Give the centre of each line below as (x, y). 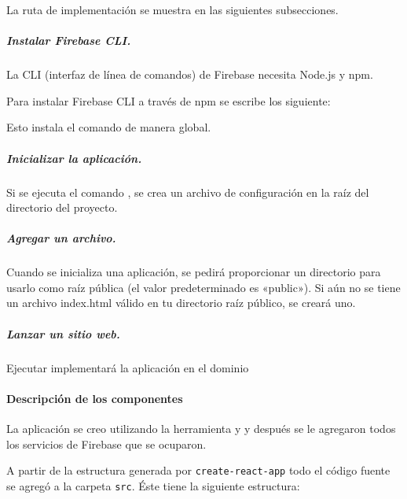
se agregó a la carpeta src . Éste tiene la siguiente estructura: (153, 485)
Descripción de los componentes (95, 398)
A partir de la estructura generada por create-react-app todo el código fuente (198, 470)
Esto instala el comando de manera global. (109, 127)
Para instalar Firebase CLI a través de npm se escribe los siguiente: (169, 100)
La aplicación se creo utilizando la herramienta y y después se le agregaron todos (201, 428)
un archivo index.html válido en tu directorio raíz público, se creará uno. (181, 303)
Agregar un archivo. (61, 238)
